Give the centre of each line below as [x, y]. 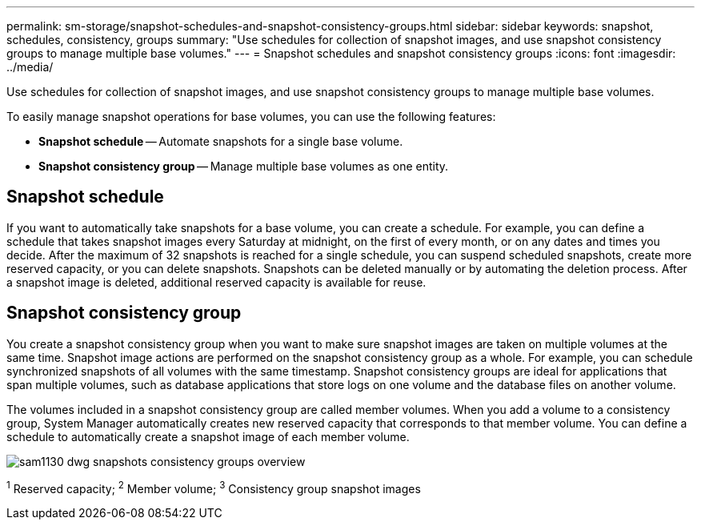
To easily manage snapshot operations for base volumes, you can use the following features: [251, 116]
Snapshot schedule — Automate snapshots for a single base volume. [221, 141]
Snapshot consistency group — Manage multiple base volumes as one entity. [244, 166]
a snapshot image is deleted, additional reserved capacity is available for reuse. [216, 282]
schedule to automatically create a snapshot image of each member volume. [208, 436]
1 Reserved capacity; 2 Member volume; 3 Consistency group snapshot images [214, 487]
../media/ [30, 67]
